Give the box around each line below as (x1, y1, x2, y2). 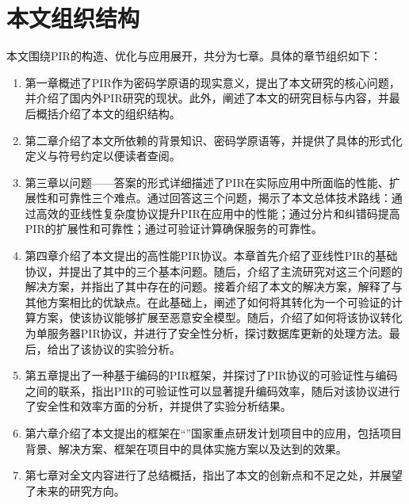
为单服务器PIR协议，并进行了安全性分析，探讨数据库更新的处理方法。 (25, 325, 389, 342)
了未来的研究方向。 (25, 482, 125, 498)
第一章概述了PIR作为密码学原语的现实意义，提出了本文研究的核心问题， (25, 74, 400, 90)
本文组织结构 (6, 2, 140, 34)
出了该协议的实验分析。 (58, 340, 181, 357)
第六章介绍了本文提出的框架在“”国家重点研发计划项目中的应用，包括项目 (25, 425, 403, 441)
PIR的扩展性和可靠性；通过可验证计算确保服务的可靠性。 (25, 220, 323, 237)
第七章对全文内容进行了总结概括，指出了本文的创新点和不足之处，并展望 (25, 467, 403, 483)
